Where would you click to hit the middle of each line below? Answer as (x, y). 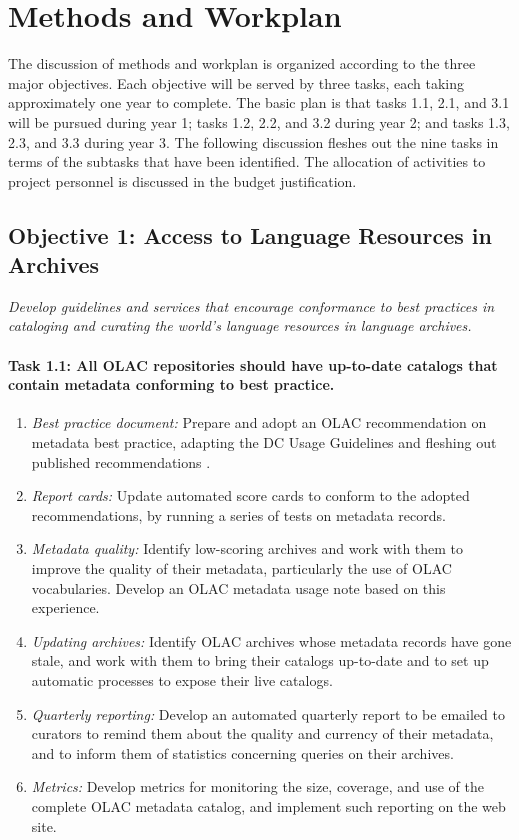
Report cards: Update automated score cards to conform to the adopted (250, 495)
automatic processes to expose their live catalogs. (182, 679)
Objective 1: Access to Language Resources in (250, 234)
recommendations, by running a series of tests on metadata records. (238, 514)
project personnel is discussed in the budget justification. (182, 180)
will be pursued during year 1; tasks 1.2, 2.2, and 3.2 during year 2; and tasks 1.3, (259, 121)
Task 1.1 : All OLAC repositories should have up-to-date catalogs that (253, 364)
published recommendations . (121, 461)
